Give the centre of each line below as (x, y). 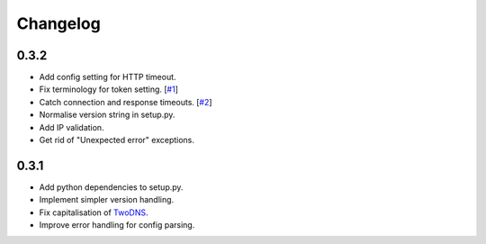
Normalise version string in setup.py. (107, 115)
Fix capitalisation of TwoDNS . (94, 212)
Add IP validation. (72, 127)
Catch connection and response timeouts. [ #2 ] (126, 102)
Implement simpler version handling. (107, 200)
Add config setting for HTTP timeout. (108, 77)
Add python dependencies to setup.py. (111, 187)
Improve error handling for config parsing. (117, 225)
